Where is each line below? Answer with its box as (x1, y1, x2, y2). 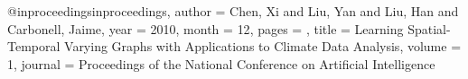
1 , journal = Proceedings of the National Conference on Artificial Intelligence (7, 54, 435, 73)
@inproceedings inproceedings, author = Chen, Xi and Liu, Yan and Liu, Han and (7, 2, 459, 20)
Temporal (7, 37, 61, 56)
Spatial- (407, 19, 451, 38)
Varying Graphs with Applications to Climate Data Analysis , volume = (64, 37, 462, 56)
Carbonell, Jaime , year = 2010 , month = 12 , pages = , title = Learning (7, 19, 404, 38)
